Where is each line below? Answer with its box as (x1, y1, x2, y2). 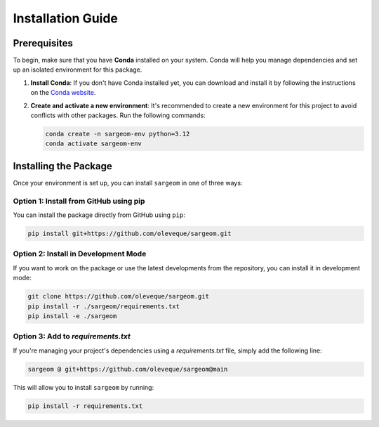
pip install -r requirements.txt (27, 402, 143, 410)
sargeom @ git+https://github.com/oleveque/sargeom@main (27, 365, 228, 373)
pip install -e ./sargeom (27, 312, 117, 320)
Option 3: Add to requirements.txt (13, 331, 131, 341)
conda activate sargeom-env (45, 140, 142, 147)
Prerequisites (13, 37, 73, 49)
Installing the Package (13, 160, 112, 172)
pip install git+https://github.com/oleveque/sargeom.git (27, 230, 232, 238)
